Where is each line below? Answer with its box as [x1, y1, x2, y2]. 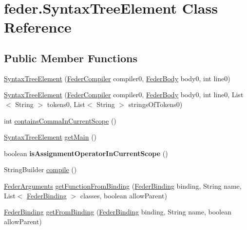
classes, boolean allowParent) [80, 190, 167, 200]
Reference [4, 17, 72, 37]
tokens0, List [47, 99, 85, 109]
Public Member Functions [4, 50, 137, 65]
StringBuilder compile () [4, 164, 77, 175]
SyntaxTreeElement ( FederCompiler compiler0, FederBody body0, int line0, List [4, 89, 244, 100]
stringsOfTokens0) [128, 99, 183, 109]
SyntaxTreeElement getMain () [4, 132, 97, 142]
